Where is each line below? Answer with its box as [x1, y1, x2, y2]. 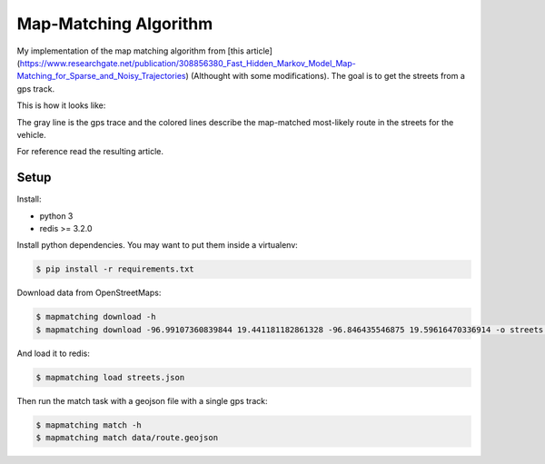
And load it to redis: [16, 348, 91, 359]
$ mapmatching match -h [35, 420, 143, 430]
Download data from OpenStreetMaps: [16, 287, 162, 299]
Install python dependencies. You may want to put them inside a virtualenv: [16, 240, 299, 251]
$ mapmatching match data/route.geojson [35, 432, 218, 443]
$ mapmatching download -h [35, 311, 156, 322]
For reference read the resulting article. [16, 146, 163, 157]
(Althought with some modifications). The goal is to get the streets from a [191, 71, 465, 82]
